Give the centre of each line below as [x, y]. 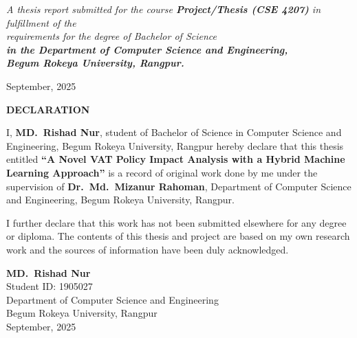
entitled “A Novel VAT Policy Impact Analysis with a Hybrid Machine [176, 159]
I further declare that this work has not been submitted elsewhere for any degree [176, 222]
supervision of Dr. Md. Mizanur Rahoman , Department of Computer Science [179, 186]
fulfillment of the [41, 22]
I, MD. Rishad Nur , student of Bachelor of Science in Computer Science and [174, 132]
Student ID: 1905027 [50, 286]
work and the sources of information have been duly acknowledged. [148, 249]
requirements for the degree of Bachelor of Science [111, 36]
